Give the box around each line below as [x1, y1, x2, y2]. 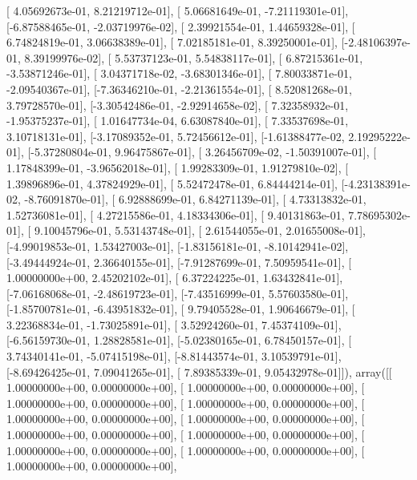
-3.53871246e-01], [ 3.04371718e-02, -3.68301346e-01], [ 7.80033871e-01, [6, 65, 352, 82]
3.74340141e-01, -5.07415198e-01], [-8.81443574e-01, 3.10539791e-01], [6, 348, 342, 365]
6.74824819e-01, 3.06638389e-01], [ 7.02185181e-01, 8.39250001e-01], [6, 34, 338, 50]
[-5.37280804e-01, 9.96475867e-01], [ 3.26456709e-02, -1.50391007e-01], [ [27, 143, 377, 160]
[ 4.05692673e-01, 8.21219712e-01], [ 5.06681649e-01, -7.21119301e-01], [6, 2, 349, 18]
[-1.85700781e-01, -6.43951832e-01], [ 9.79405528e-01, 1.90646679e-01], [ [6, 301, 355, 317]
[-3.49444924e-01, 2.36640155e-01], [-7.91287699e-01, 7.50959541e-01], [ [6, 253, 352, 270]
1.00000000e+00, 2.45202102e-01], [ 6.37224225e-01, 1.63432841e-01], [6, 269, 343, 286]
